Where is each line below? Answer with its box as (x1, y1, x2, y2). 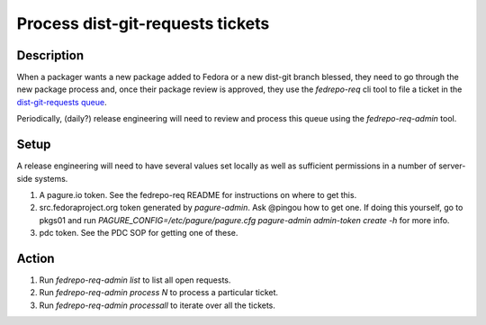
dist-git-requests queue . (16, 96, 107, 107)
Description (16, 48, 85, 63)
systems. (34, 173, 68, 184)
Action (16, 250, 55, 266)
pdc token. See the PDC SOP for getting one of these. (39, 228, 238, 239)
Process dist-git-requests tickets (16, 14, 270, 33)
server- (437, 160, 466, 171)
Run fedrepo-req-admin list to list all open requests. (39, 275, 231, 285)
